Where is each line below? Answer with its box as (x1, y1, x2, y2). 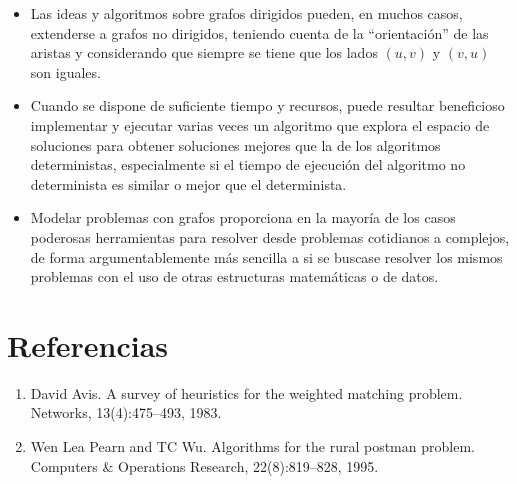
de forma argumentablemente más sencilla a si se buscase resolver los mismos (30, 246, 503, 267)
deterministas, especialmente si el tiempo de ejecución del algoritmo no (30, 154, 466, 175)
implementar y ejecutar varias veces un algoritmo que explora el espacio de (30, 114, 490, 135)
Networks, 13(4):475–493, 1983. (30, 402, 222, 423)
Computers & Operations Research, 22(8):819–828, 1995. (30, 455, 379, 476)
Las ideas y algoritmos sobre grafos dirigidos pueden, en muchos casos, (30, 3, 463, 23)
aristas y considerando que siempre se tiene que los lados (30, 42, 378, 63)
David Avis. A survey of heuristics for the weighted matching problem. (30, 382, 463, 403)
